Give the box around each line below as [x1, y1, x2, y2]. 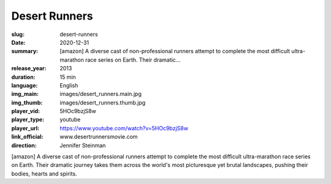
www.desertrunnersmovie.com [59, 133, 138, 141]
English [59, 81, 78, 89]
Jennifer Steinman [59, 141, 106, 149]
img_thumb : [11, 98, 43, 106]
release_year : [11, 65, 47, 72]
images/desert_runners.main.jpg [59, 90, 142, 98]
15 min [59, 73, 76, 81]
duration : [11, 73, 36, 81]
